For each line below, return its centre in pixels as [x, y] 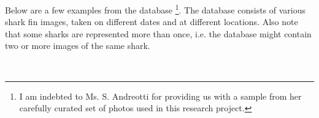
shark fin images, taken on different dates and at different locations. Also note [152, 22]
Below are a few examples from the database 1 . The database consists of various [156, 9]
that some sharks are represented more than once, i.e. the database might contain [158, 33]
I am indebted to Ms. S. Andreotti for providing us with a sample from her [160, 96]
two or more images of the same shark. [78, 46]
